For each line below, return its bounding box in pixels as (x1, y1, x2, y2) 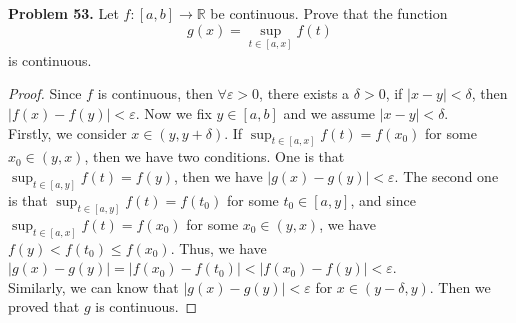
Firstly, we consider (8, 122, 127, 143)
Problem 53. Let (8, 3, 119, 23)
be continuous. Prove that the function (210, 3, 448, 23)
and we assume (283, 103, 376, 123)
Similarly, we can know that (8, 276, 179, 297)
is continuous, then (97, 83, 213, 104)
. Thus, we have (170, 237, 267, 258)
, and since (350, 189, 416, 210)
